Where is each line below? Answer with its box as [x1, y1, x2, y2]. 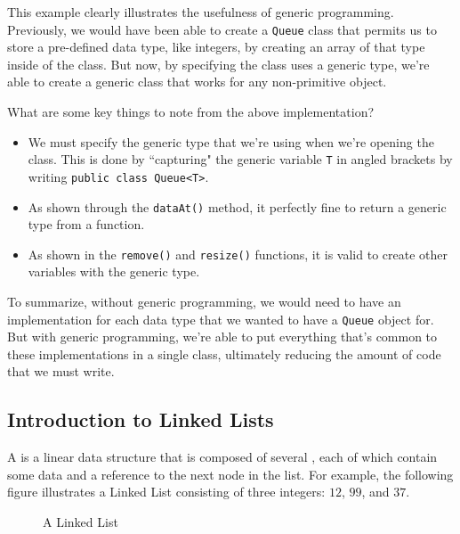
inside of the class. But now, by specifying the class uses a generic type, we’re [7, 54, 430, 73]
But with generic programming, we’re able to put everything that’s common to [7, 327, 438, 346]
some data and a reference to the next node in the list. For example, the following [7, 464, 454, 483]
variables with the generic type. [28, 262, 200, 281]
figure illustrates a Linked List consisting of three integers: [7, 482, 326, 501]
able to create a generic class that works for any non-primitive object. [7, 72, 387, 91]
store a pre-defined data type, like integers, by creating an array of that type [7, 37, 425, 56]
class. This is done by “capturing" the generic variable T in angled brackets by [28, 150, 453, 168]
